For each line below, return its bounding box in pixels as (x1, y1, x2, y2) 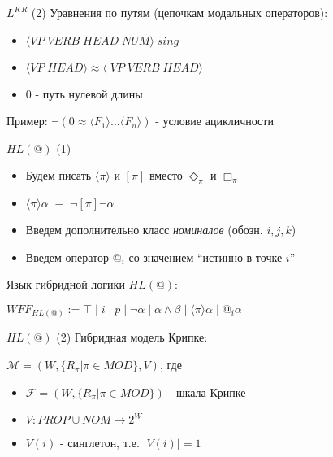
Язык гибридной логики (6, 276, 125, 293)
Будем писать (25, 167, 92, 184)
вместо (149, 167, 183, 184)
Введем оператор (25, 248, 110, 265)
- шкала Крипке (168, 383, 246, 400)
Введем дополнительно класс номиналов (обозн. (25, 221, 263, 238)
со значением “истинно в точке (128, 248, 283, 265)
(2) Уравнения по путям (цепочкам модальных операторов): (31, 4, 328, 20)
